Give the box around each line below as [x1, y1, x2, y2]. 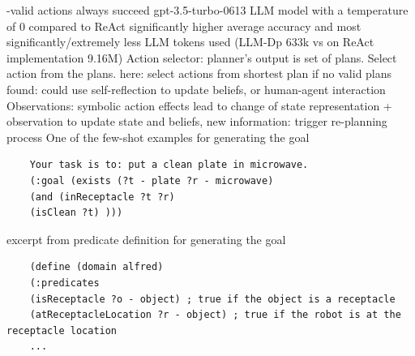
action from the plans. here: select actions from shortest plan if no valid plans [6, 65, 392, 82]
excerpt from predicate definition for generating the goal [6, 230, 286, 247]
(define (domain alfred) [29, 261, 164, 273]
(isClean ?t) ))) [29, 207, 123, 219]
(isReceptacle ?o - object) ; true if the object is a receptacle [29, 293, 396, 305]
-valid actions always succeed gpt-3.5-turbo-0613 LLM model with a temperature [6, 2, 409, 18]
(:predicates [29, 277, 100, 289]
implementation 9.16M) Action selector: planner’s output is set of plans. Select [6, 49, 397, 66]
